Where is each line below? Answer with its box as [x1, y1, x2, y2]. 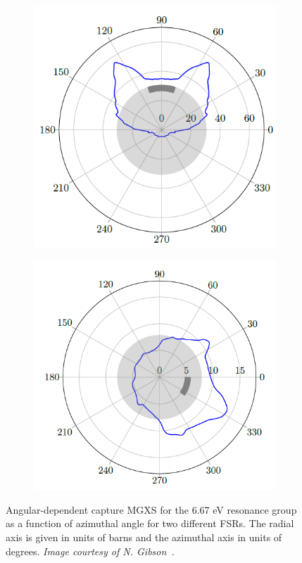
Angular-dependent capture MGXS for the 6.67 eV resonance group [6, 502, 297, 517]
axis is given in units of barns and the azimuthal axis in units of [6, 529, 282, 544]
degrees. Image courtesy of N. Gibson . [6, 543, 175, 558]
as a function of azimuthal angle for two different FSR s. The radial [6, 516, 294, 531]
